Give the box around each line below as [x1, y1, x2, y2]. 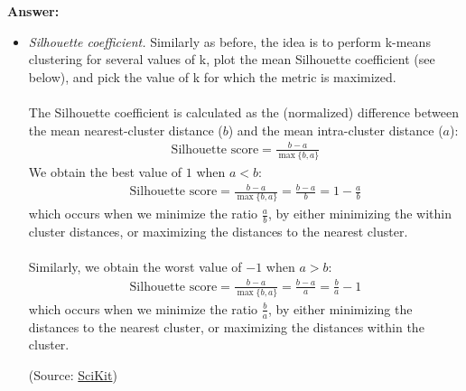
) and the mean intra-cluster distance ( [228, 120, 443, 139]
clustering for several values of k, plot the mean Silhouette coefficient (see [28, 50, 435, 69]
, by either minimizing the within [267, 204, 452, 223]
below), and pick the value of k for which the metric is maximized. [28, 67, 396, 86]
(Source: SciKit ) [28, 365, 117, 384]
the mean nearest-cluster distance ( [28, 120, 223, 139]
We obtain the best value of [28, 163, 182, 182]
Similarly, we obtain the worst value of [28, 257, 242, 276]
